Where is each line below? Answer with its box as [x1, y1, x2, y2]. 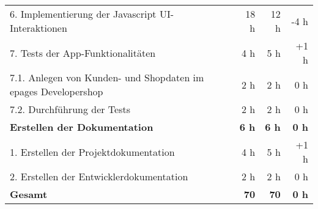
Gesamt [10, 187, 48, 201]
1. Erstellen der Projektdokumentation [10, 144, 175, 159]
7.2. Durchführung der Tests [10, 102, 131, 116]
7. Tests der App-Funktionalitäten [10, 45, 156, 60]
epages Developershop [10, 84, 103, 98]
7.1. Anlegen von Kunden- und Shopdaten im [10, 70, 204, 84]
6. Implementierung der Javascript [10, 7, 157, 21]
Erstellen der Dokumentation [10, 120, 153, 134]
